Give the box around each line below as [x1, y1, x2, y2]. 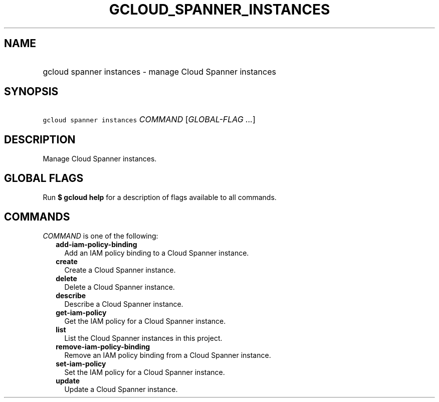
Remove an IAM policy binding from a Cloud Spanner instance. [64, 350, 271, 359]
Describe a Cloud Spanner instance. [64, 299, 183, 308]
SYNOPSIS [4, 85, 59, 98]
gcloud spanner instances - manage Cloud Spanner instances [43, 66, 276, 77]
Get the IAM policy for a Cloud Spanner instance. [64, 316, 226, 325]
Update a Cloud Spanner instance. [64, 384, 178, 393]
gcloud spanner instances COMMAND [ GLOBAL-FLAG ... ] [43, 114, 256, 125]
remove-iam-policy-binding [56, 342, 150, 351]
